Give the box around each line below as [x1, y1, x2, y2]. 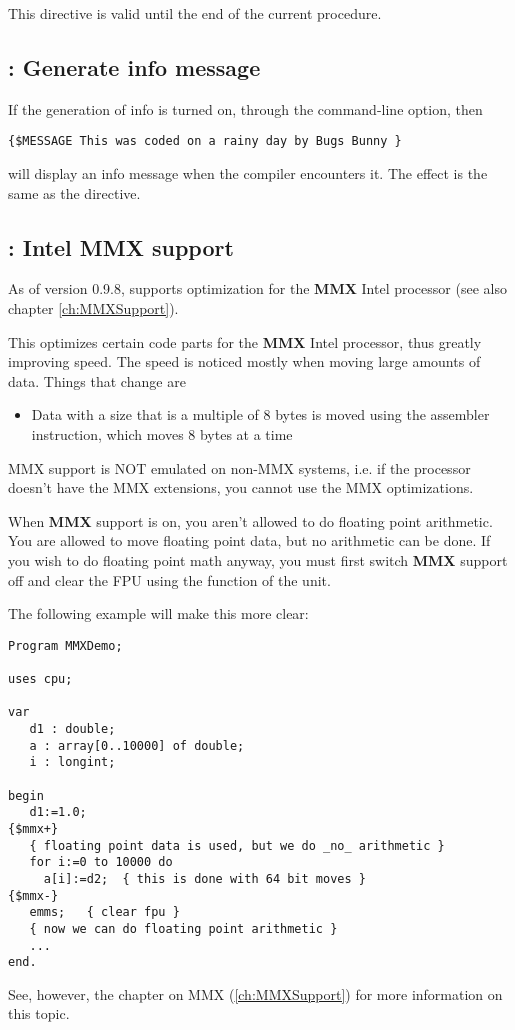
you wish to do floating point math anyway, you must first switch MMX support [8, 549, 508, 570]
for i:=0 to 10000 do [29, 855, 173, 870]
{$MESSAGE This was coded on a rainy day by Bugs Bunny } [8, 134, 402, 149]
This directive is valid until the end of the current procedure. [8, 3, 382, 23]
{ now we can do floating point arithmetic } [29, 921, 338, 936]
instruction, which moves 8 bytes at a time [31, 424, 293, 444]
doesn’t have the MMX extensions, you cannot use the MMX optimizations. [8, 477, 474, 498]
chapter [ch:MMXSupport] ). [8, 298, 179, 319]
